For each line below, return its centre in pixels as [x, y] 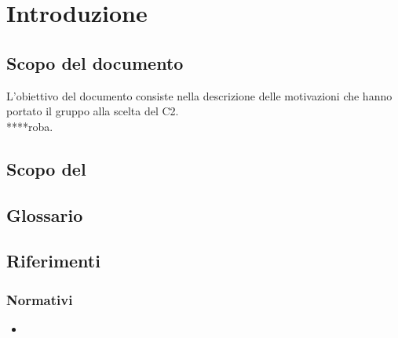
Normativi [40, 299]
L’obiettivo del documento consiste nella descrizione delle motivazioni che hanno [199, 95]
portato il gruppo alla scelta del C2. [93, 111]
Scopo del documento [95, 62]
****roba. [30, 126]
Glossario [45, 214]
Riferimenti [53, 261]
